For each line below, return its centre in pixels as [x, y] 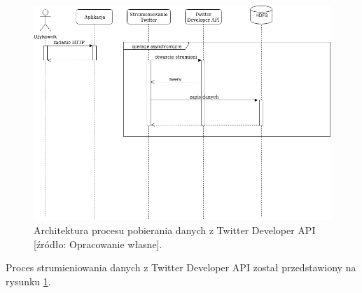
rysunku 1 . [28, 281]
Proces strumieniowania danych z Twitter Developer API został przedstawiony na [181, 267]
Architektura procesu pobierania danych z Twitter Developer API [175, 230]
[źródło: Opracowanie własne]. [98, 244]
